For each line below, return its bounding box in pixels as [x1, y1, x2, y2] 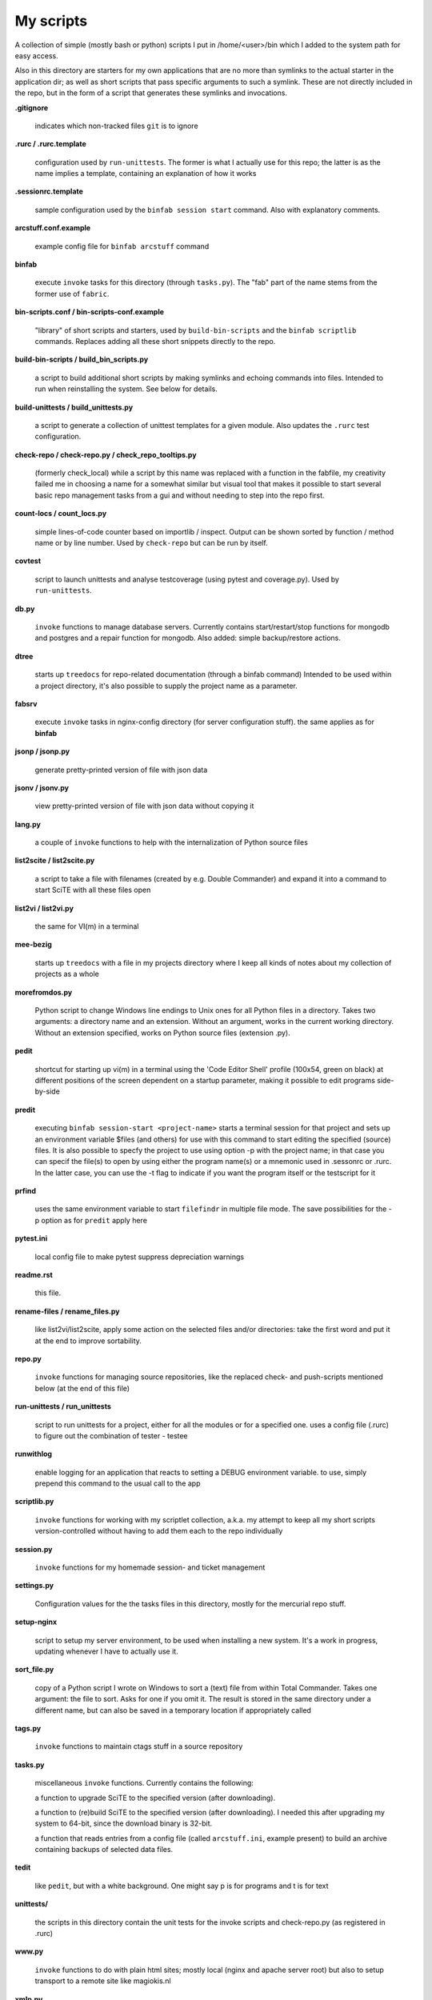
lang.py [14, 819, 42, 829]
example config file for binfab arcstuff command [34, 241, 210, 251]
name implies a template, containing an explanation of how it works [34, 169, 257, 178]
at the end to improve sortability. [34, 1336, 142, 1346]
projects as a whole [34, 969, 99, 979]
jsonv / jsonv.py [14, 782, 70, 792]
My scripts [14, 12, 88, 30]
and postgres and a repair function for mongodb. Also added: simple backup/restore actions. [34, 633, 342, 643]
